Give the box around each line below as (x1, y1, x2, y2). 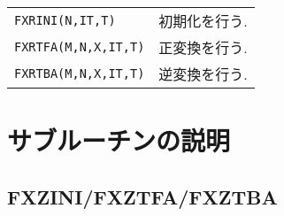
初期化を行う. (158, 11, 248, 31)
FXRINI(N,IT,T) (14, 13, 116, 27)
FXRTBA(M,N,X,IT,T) (14, 66, 145, 81)
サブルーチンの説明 (7, 122, 231, 158)
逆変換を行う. (158, 64, 248, 84)
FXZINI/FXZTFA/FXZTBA (7, 182, 278, 210)
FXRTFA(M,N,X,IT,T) (14, 40, 145, 54)
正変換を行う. (158, 37, 248, 58)
